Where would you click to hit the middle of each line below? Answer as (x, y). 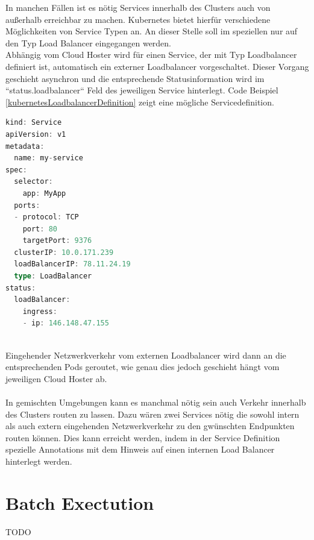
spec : (16, 170)
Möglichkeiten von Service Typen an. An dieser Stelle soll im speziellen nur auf (152, 31)
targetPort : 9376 (57, 241)
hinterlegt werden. (39, 461)
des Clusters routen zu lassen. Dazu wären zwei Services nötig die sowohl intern (152, 414)
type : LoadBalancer (53, 276)
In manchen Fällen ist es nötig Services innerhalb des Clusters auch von (138, 7)
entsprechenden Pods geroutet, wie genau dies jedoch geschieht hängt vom (143, 367)
